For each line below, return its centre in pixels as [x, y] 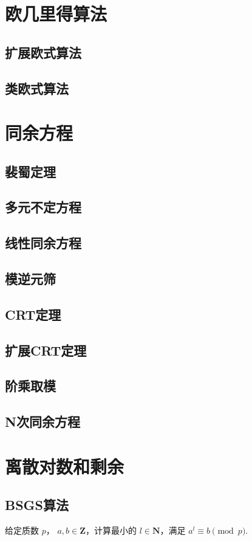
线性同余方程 [43, 243]
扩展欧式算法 [43, 52]
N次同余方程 [43, 422]
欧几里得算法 [56, 14]
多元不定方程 [43, 207]
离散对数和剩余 [65, 466]
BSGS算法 [37, 505]
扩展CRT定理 [46, 350]
